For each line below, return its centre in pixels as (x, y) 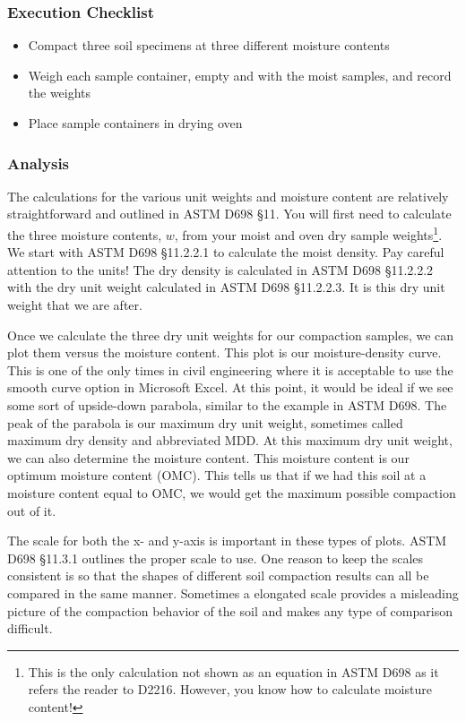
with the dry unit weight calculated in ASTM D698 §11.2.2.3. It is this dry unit (226, 287)
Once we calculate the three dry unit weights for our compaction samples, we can (231, 335)
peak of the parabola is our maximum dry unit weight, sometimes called (205, 422)
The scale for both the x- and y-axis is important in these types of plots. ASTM (227, 541)
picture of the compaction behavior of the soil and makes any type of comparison (230, 610)
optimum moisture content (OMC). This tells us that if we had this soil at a (217, 475)
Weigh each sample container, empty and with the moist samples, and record (240, 75)
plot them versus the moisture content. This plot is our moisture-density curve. (224, 352)
